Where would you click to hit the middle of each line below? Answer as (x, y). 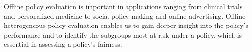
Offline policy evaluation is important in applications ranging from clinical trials (123, 6)
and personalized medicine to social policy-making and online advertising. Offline (125, 16)
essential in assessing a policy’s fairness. (63, 44)
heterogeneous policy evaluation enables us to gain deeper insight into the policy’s (126, 25)
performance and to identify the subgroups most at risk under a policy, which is (123, 34)
